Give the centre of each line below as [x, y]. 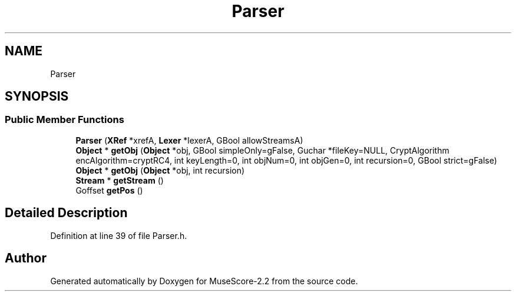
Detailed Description [66, 213]
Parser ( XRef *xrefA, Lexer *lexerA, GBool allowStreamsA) [189, 140]
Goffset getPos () [109, 190]
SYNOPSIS [37, 97]
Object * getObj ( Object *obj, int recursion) [160, 170]
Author [26, 258]
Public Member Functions [64, 120]
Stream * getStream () [120, 180]
